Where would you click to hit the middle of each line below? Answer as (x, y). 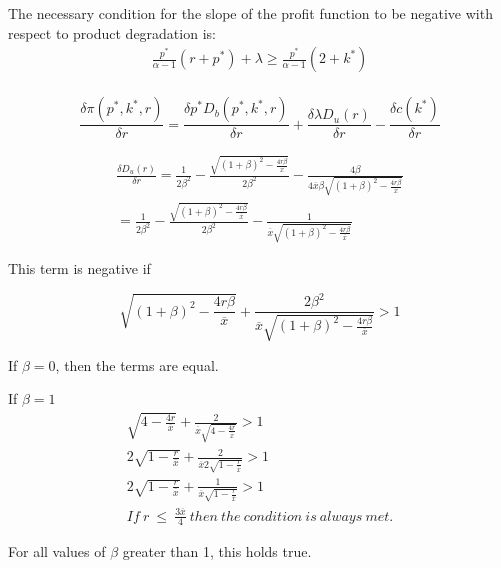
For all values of (57, 551)
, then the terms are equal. (137, 364)
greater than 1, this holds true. (217, 551)
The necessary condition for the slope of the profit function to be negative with (250, 13)
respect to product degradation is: (112, 32)
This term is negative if (79, 268)
